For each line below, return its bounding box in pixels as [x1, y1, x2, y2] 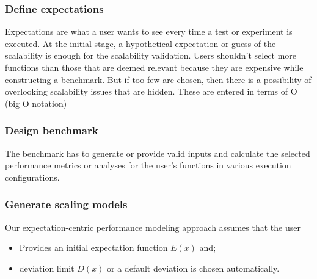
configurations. [5, 170, 60, 183]
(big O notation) [5, 96, 67, 109]
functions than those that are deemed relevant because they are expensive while [5, 61, 304, 73]
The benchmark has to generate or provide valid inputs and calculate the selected [5, 147, 310, 159]
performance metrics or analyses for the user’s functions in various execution [5, 159, 291, 172]
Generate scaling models [5, 197, 128, 212]
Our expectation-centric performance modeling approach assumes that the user [5, 220, 301, 233]
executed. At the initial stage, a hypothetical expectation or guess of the [5, 37, 276, 49]
